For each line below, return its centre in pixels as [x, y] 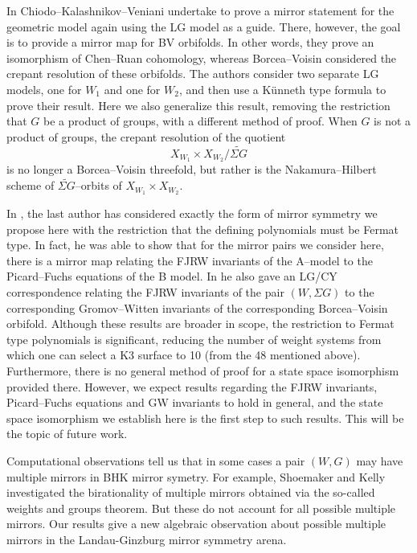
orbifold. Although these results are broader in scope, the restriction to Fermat [200, 324]
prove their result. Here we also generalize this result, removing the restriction [198, 105]
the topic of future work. [67, 434]
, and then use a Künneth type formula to [282, 89]
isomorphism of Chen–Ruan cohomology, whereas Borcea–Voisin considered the [202, 57]
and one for [132, 89]
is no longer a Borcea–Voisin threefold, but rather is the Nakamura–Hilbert [192, 169]
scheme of [31, 185]
